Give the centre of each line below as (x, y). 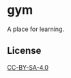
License (24, 51)
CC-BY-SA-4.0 (28, 67)
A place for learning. (36, 29)
